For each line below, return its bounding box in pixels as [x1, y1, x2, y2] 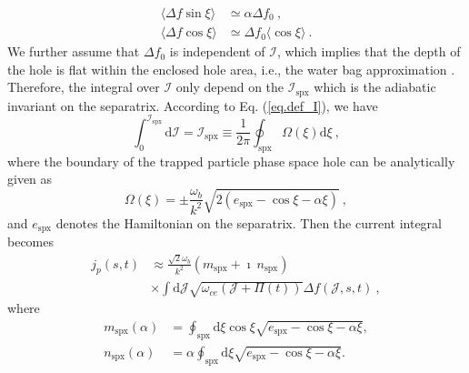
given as [7, 169, 53, 188]
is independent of [169, 42, 265, 61]
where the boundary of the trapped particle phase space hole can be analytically [7, 151, 455, 170]
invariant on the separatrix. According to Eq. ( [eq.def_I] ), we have [7, 96, 378, 115]
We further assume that [7, 42, 140, 61]
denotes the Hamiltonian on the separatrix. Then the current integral [55, 213, 442, 232]
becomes [7, 232, 55, 251]
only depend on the [175, 77, 284, 96]
